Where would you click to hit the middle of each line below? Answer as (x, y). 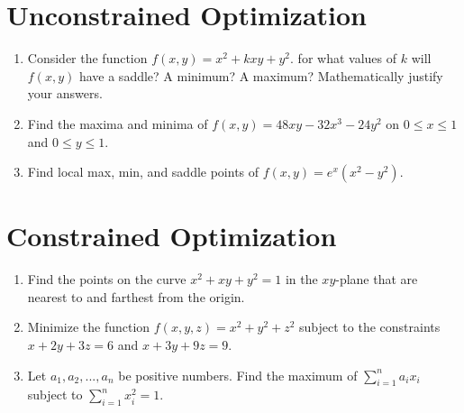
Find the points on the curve (107, 279)
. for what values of (343, 58)
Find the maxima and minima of (118, 123)
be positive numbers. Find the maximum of (238, 375)
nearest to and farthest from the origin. (136, 296)
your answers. (65, 93)
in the (301, 279)
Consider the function (87, 58)
